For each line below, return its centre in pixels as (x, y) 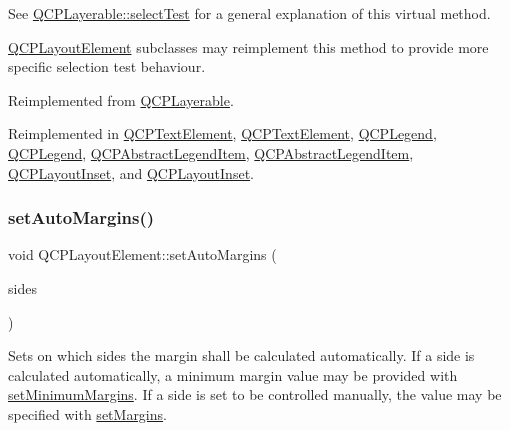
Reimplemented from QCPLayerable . (121, 99)
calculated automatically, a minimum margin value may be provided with (233, 374)
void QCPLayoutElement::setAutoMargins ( (142, 254)
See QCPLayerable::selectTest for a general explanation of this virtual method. (249, 13)
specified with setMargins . (87, 413)
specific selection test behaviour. (107, 66)
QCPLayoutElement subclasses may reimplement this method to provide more (248, 46)
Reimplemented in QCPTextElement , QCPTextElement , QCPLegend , (222, 133)
